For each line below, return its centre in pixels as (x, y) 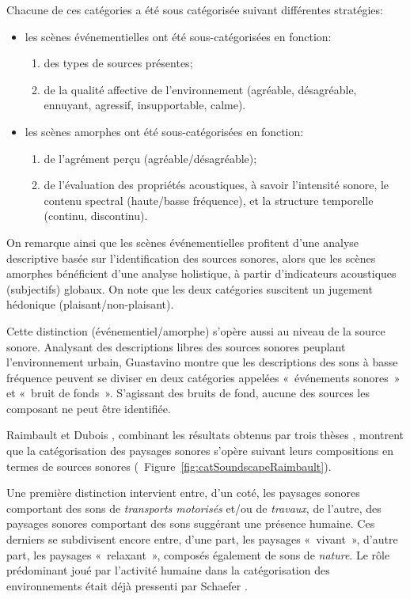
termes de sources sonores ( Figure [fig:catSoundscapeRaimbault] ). (169, 466)
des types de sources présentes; (118, 63)
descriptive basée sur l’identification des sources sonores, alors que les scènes (191, 258)
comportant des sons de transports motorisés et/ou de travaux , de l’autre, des (194, 508)
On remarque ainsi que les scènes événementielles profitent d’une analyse (183, 242)
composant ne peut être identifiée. (89, 408)
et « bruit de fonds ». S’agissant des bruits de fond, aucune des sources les (188, 393)
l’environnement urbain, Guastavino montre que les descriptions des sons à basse (202, 362)
